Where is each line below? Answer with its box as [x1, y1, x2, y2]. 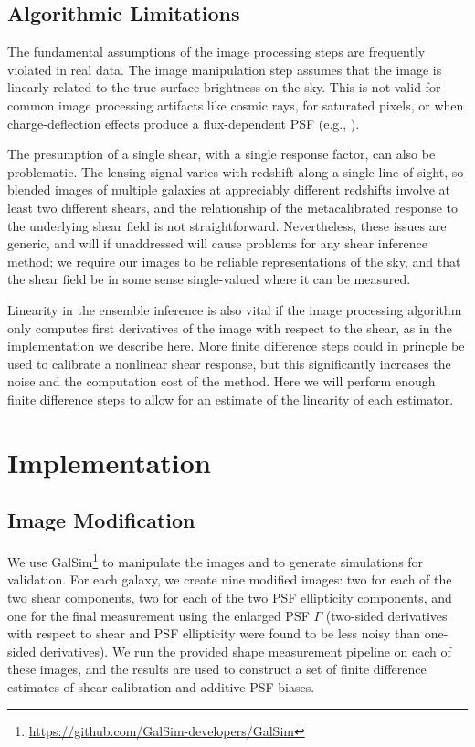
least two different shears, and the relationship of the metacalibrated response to [7, 197, 458, 216]
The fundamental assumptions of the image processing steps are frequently [7, 42, 426, 61]
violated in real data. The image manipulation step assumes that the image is [7, 59, 442, 79]
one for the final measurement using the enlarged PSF [7, 605, 310, 625]
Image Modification [7, 506, 195, 534]
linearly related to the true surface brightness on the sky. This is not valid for [7, 78, 441, 97]
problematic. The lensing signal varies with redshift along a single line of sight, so [7, 162, 464, 181]
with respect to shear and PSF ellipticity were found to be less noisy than [7, 624, 421, 643]
